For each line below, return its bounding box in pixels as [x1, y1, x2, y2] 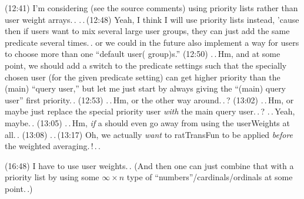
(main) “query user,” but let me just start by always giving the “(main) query [5, 82, 286, 95]
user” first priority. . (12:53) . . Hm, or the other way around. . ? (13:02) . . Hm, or [5, 93, 294, 106]
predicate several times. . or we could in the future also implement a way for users [5, 36, 299, 48]
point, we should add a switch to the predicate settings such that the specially [5, 59, 287, 71]
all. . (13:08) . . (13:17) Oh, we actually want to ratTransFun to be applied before [5, 128, 293, 140]
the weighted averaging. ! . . [5, 140, 101, 152]
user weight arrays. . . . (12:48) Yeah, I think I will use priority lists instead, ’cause [5, 13, 299, 25]
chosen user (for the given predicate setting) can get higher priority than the [5, 70, 280, 83]
